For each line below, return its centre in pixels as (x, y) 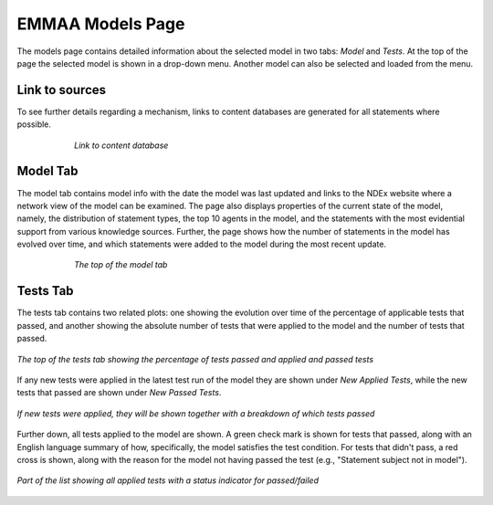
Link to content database (121, 145)
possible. (34, 124)
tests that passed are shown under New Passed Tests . (119, 393)
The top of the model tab (121, 265)
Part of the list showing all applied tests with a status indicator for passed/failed (168, 480)
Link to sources (62, 90)
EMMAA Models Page (101, 24)
